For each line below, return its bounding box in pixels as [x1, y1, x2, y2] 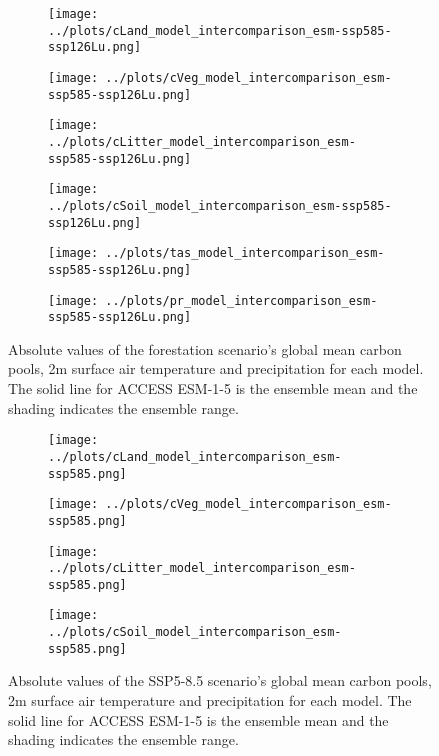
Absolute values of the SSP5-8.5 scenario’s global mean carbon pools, [8, 670, 432, 691]
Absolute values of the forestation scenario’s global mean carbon [8, 338, 402, 359]
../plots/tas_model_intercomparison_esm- [105, 246, 385, 261]
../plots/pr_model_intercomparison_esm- [105, 293, 378, 308]
